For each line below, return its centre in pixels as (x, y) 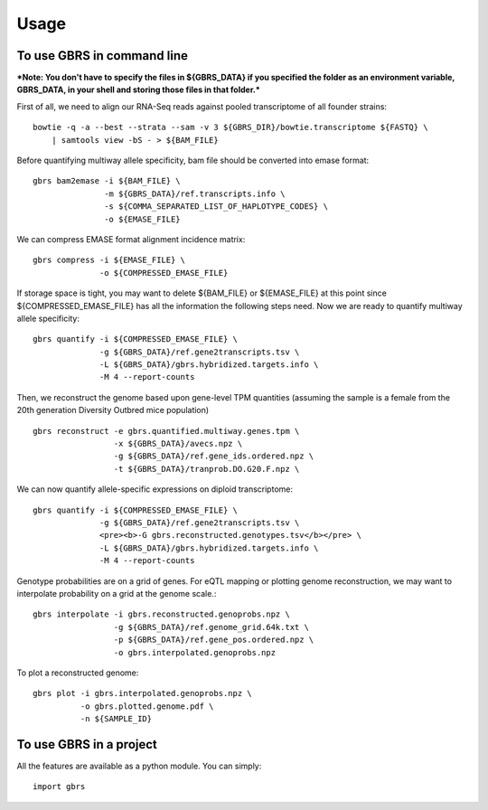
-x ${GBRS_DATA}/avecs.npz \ (178, 444)
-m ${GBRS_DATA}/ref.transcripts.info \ (195, 193)
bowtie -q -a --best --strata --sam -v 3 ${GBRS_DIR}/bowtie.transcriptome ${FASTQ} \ (230, 127)
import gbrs (59, 787)
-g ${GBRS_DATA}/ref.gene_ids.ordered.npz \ (214, 456)
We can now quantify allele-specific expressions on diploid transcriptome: (155, 489)
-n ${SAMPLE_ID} (116, 719)
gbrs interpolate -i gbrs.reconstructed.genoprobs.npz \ (162, 614)
